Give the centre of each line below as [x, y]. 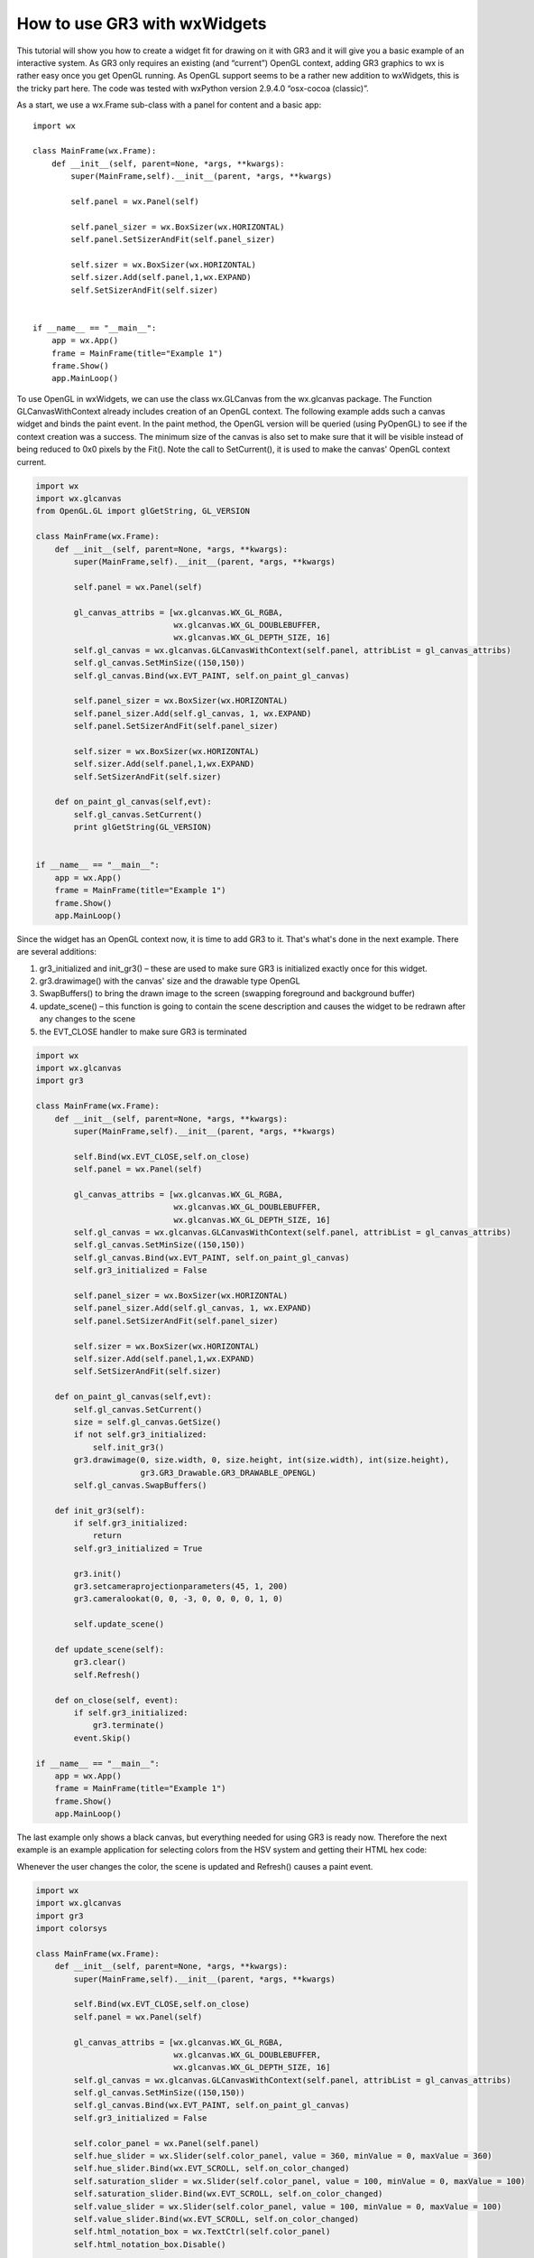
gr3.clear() [100, 1662]
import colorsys [72, 1928]
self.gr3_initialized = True [138, 1548]
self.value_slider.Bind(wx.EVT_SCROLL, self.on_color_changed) [216, 2219]
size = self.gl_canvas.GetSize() [147, 1422]
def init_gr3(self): [100, 1510]
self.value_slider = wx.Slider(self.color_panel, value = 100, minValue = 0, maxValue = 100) [288, 2207]
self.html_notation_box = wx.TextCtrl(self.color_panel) [202, 2232]
